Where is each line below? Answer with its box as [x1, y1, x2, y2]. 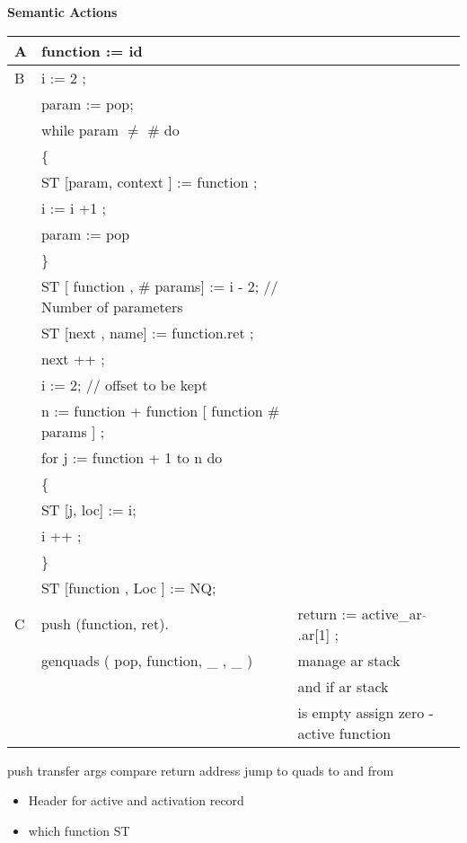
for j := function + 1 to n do [40, 446, 223, 468]
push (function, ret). [40, 613, 169, 635]
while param [40, 119, 119, 140]
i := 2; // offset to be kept [40, 373, 207, 395]
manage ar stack [297, 649, 401, 671]
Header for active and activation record [28, 791, 244, 810]
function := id [40, 40, 143, 61]
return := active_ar [297, 602, 422, 624]
